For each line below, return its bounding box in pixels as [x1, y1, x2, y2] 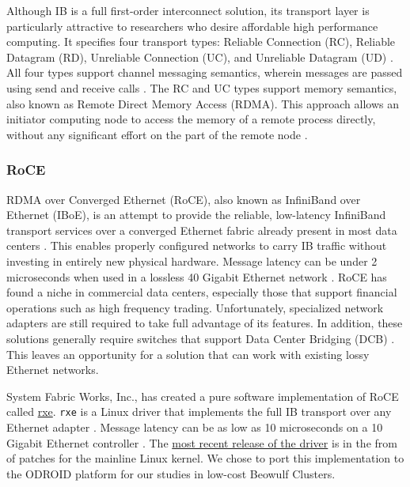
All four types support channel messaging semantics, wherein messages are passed [6, 64, 403, 81]
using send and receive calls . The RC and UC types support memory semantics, [6, 79, 397, 96]
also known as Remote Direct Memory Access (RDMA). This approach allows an [6, 95, 399, 111]
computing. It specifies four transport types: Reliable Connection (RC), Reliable [6, 33, 396, 50]
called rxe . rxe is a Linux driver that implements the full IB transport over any [6, 403, 392, 420]
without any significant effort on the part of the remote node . [6, 126, 308, 142]
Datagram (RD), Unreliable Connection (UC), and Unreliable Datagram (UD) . [6, 48, 393, 65]
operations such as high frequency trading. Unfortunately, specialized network [6, 299, 384, 315]
